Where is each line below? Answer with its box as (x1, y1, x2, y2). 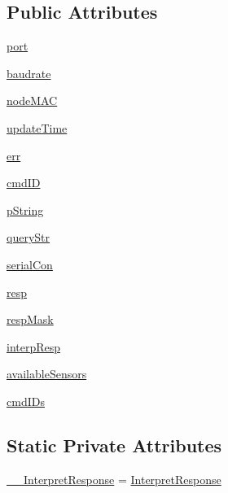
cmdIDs (7, 392, 45, 409)
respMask (7, 311, 54, 328)
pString (7, 201, 44, 218)
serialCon (7, 255, 53, 273)
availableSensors (7, 365, 87, 382)
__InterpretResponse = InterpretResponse (7, 470, 221, 487)
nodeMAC (7, 92, 58, 109)
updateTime (7, 119, 68, 136)
